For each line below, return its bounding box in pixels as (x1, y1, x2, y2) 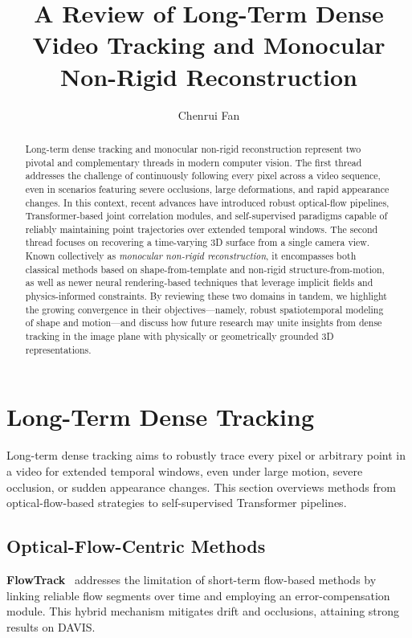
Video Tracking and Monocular (32, 28, 385, 61)
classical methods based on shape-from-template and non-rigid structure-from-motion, (25, 262, 385, 276)
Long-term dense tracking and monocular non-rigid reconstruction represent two (25, 141, 361, 155)
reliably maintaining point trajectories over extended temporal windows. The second (25, 222, 378, 235)
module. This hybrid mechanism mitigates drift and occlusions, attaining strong (6, 603, 400, 620)
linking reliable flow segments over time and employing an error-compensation (6, 587, 390, 603)
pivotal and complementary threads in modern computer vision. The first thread (25, 155, 362, 169)
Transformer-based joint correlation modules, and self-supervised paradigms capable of (25, 209, 388, 223)
